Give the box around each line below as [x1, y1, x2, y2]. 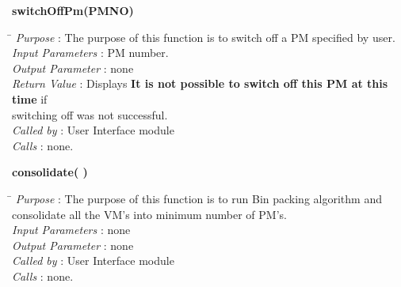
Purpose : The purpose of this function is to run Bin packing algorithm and [15, 190, 382, 206]
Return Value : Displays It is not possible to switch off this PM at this [12, 75, 388, 92]
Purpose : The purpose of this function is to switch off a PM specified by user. [15, 28, 395, 45]
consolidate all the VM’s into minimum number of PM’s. [12, 206, 287, 222]
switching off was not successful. [12, 106, 168, 123]
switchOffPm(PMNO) [12, 2, 134, 18]
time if [12, 90, 48, 107]
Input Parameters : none [12, 221, 131, 238]
